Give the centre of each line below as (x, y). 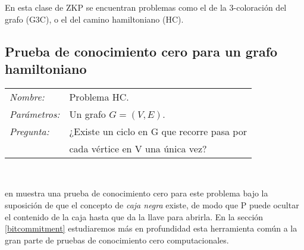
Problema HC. (99, 96)
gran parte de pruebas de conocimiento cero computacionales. (117, 240)
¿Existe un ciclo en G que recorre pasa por (158, 131)
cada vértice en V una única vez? (138, 148)
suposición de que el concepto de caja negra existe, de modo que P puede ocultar (152, 204)
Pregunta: (29, 131)
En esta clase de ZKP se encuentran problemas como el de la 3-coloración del (146, 7)
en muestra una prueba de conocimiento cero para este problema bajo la (137, 193)
